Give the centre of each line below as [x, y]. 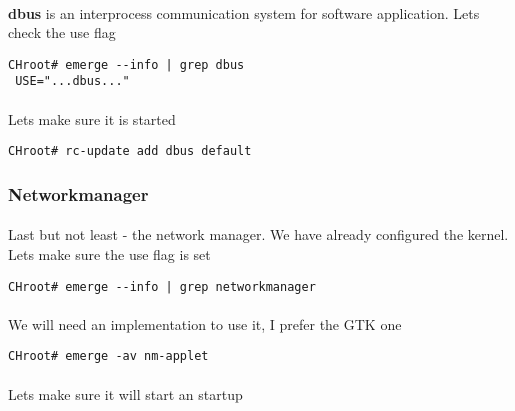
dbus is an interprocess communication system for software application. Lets [244, 12]
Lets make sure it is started [92, 118]
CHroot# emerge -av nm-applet [108, 356]
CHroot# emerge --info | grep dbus [126, 64]
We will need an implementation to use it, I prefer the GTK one [205, 323]
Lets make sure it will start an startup [125, 393]
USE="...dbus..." [72, 81]
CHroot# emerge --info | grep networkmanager [162, 286]
